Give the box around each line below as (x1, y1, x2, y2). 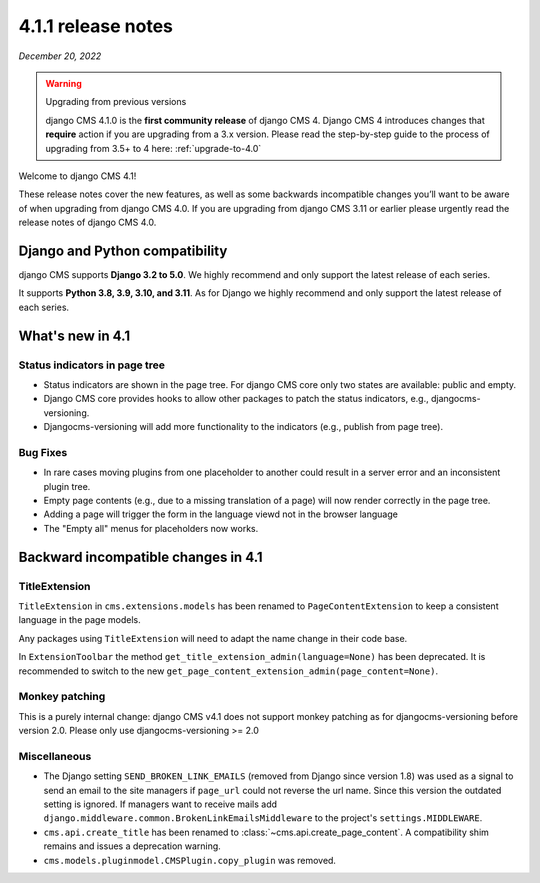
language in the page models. (18, 614, 141, 626)
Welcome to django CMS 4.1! (18, 170, 137, 182)
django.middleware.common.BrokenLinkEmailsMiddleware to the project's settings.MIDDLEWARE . (43, 812, 483, 824)
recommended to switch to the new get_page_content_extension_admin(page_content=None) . (18, 665, 439, 677)
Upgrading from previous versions (45, 96, 187, 108)
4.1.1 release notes (18, 15, 174, 37)
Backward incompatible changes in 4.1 (18, 548, 264, 565)
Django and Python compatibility (18, 242, 228, 259)
